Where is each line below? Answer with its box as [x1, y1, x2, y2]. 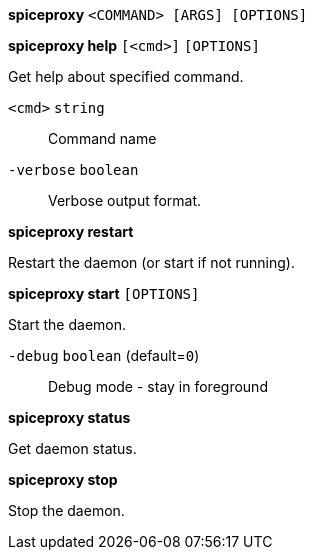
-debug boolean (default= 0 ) [8, 347, 200, 364]
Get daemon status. [8, 440, 137, 457]
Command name [48, 130, 157, 147]
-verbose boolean [8, 162, 139, 178]
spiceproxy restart [8, 223, 134, 240]
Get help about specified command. [8, 68, 244, 85]
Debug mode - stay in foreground [48, 378, 268, 395]
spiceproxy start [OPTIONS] [8, 285, 200, 302]
